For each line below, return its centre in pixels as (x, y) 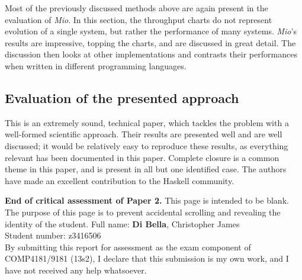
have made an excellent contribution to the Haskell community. (120, 180)
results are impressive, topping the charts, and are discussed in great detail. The (150, 42)
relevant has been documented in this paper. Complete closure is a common (142, 157)
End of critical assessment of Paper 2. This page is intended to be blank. (147, 200)
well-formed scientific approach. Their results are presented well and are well (144, 134)
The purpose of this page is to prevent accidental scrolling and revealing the (143, 212)
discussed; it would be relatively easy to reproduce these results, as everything (147, 145)
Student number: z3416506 (53, 235)
